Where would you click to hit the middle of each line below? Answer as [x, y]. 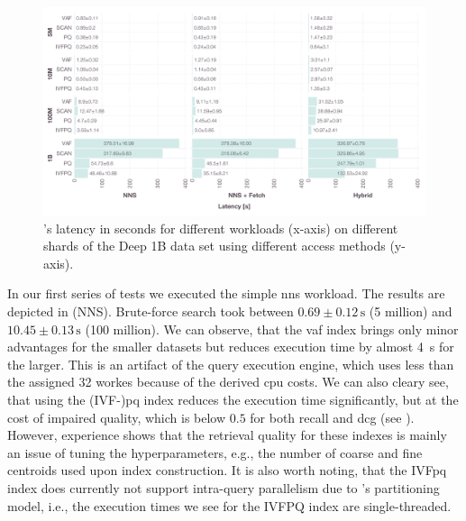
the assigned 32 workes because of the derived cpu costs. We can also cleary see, [228, 382]
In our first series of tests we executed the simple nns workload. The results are [226, 293]
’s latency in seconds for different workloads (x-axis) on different [221, 228]
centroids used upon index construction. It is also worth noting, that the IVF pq [227, 470]
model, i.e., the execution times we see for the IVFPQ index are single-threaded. [229, 505]
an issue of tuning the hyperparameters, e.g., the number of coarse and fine [215, 452]
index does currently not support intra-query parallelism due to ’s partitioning [224, 487]
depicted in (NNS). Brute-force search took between [151, 311]
